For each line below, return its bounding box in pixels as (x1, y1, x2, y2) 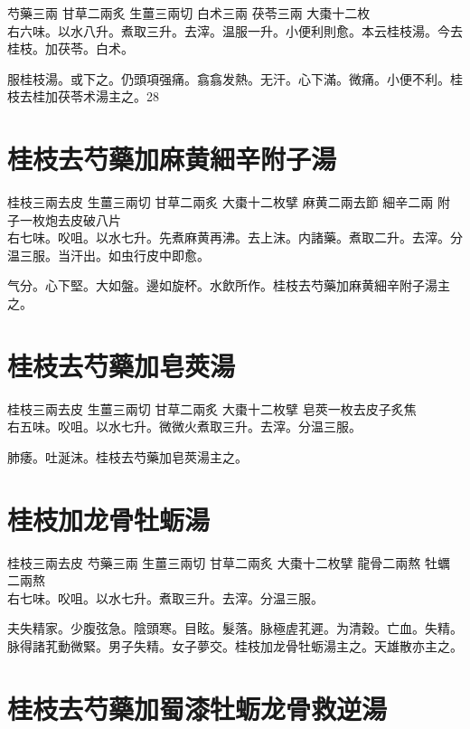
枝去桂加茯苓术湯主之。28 (7, 87, 159, 106)
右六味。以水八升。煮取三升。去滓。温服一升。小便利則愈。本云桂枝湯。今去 (7, 21, 463, 40)
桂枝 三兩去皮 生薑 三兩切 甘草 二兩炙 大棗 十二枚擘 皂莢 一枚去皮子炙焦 (7, 399, 417, 418)
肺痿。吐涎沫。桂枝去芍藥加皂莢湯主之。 (7, 447, 248, 466)
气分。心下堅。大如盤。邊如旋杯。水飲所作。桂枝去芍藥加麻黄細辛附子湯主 (7, 276, 450, 295)
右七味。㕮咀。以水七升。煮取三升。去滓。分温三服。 (7, 588, 324, 607)
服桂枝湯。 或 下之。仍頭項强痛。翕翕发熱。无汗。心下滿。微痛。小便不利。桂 (7, 69, 463, 88)
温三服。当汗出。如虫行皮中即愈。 (7, 245, 210, 264)
